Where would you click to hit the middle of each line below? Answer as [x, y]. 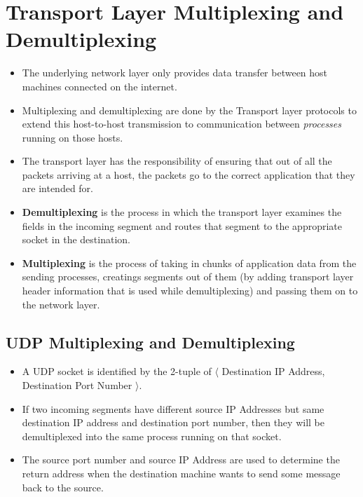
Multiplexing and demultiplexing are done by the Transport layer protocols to [189, 110]
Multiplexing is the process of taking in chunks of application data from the [189, 263]
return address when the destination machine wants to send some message [181, 473]
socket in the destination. [76, 239]
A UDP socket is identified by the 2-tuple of [117, 371]
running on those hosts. [73, 137]
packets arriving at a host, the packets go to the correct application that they [189, 174]
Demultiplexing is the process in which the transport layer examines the [182, 212]
